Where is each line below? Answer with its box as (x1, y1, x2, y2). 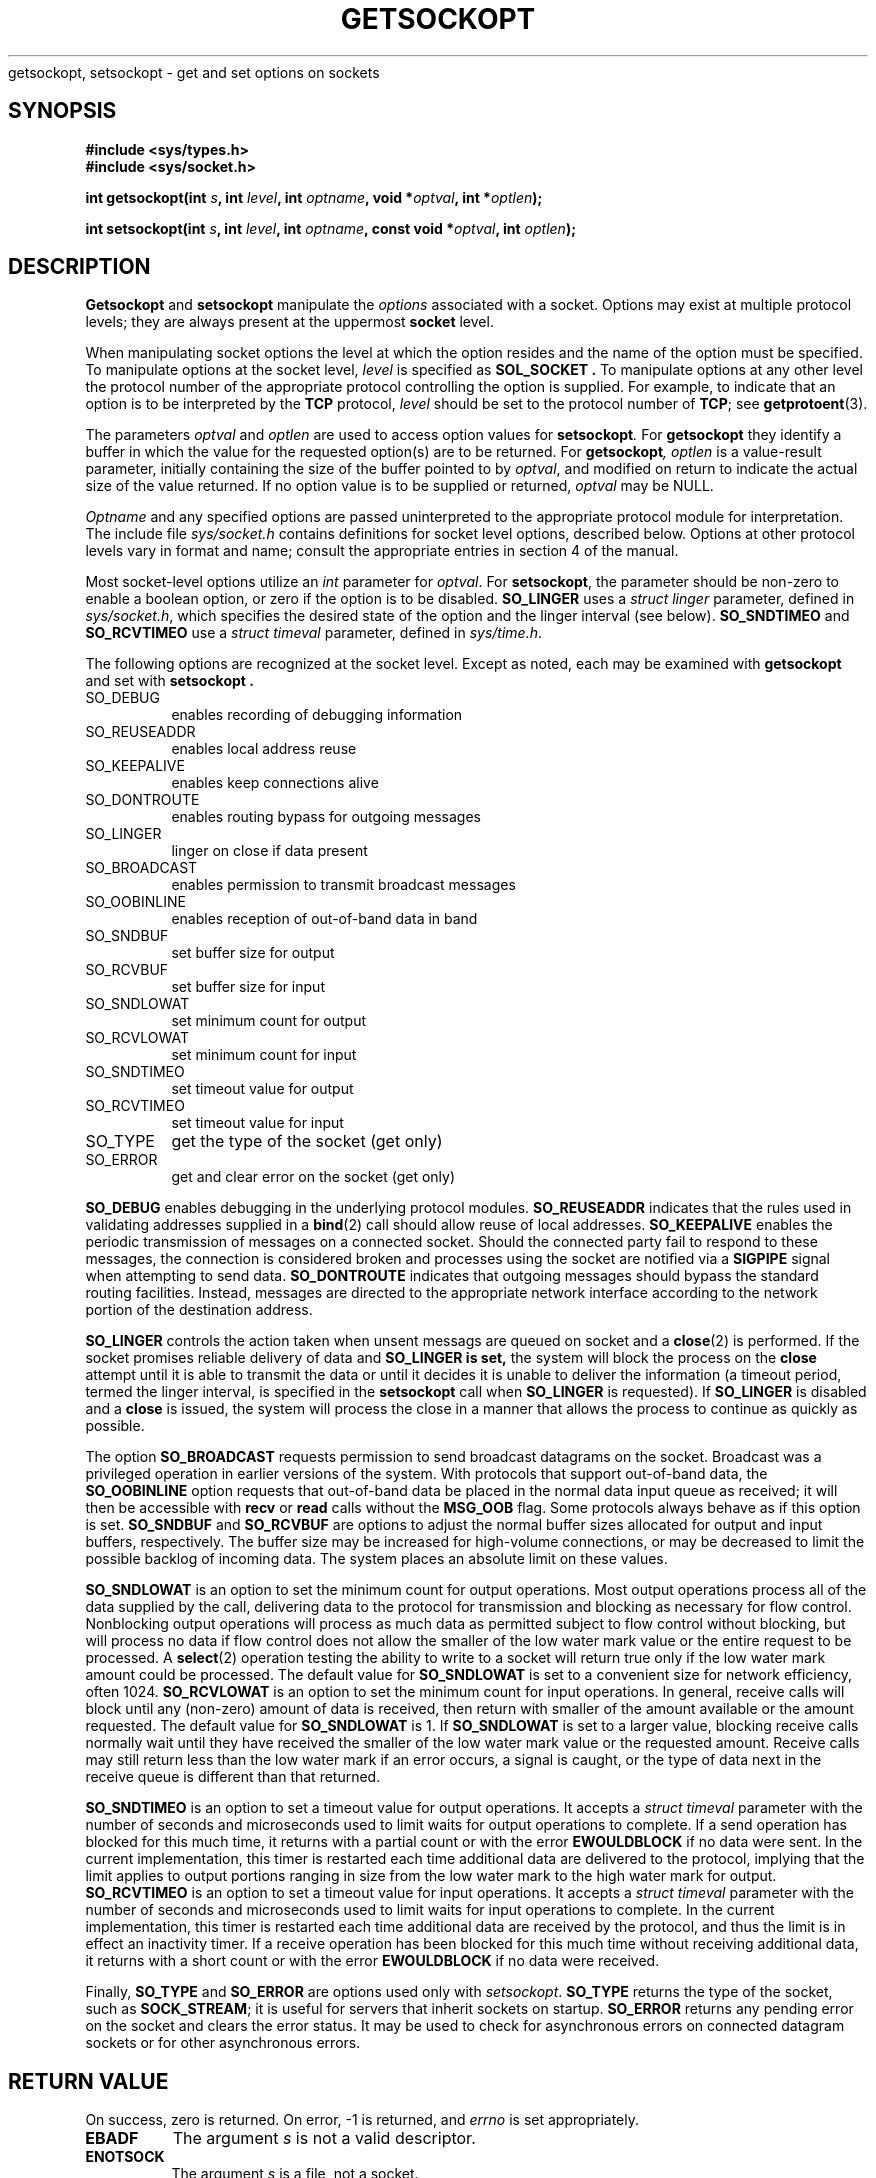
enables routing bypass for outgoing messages (171, 808, 481, 826)
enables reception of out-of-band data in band (171, 910, 478, 928)
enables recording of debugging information (171, 706, 463, 724)
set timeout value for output (171, 1080, 354, 1098)
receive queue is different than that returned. (85, 1768, 381, 1786)
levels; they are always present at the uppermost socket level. (85, 313, 494, 331)
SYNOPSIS (8, 98, 117, 124)
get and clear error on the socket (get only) (171, 1168, 456, 1186)
